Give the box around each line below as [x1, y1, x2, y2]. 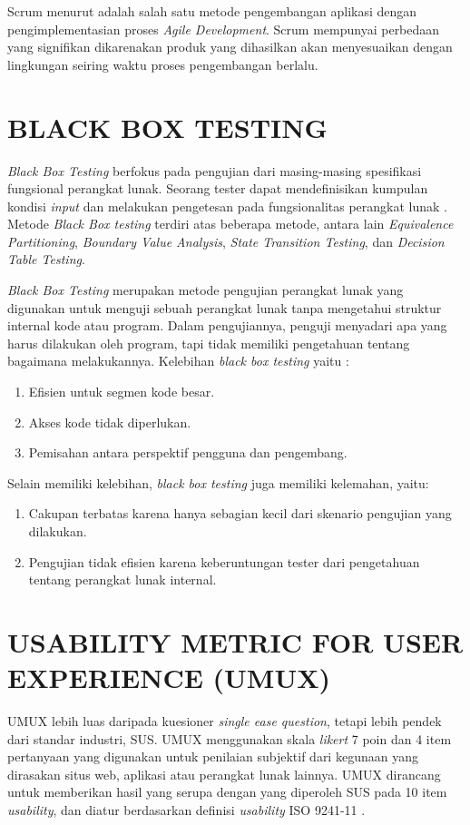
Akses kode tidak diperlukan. [28, 412, 191, 431]
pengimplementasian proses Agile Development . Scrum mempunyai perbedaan [7, 19, 440, 38]
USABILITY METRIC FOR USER [7, 623, 464, 660]
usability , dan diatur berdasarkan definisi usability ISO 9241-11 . [7, 800, 366, 820]
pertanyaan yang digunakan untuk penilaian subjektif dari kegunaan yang [7, 747, 418, 766]
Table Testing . [7, 250, 85, 269]
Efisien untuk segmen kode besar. [28, 382, 215, 401]
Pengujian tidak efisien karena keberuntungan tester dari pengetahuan [28, 552, 420, 571]
